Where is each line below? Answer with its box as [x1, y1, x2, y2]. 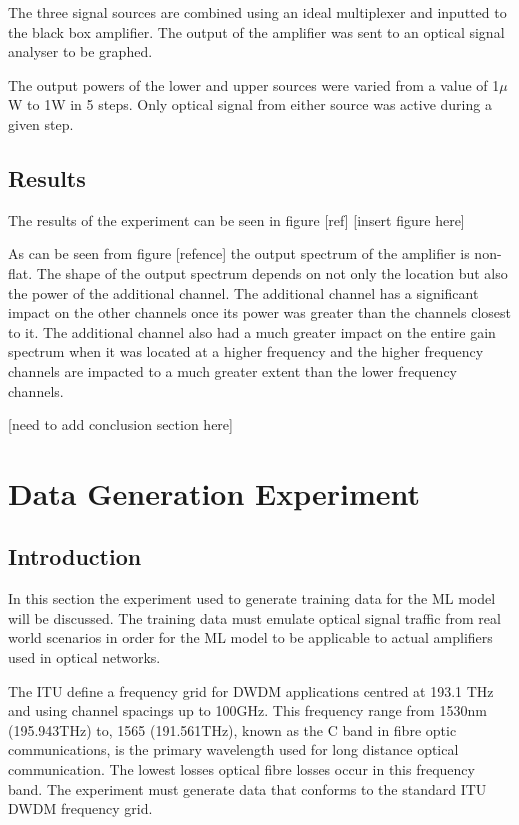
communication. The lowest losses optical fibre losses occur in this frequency [8, 759, 475, 780]
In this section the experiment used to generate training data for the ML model [8, 588, 496, 609]
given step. [8, 113, 74, 134]
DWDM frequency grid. [8, 798, 153, 819]
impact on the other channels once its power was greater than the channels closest [8, 302, 511, 323]
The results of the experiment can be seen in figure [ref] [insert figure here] [8, 209, 465, 230]
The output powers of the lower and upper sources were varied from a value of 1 [8, 74, 500, 95]
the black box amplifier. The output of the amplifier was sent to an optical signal [8, 21, 505, 42]
